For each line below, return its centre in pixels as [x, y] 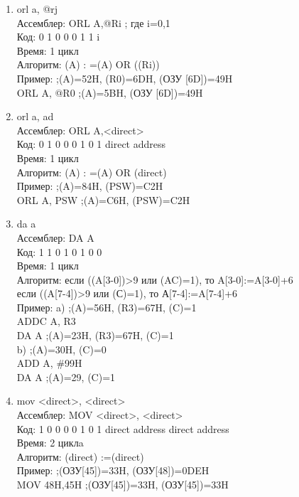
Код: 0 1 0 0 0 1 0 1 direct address [91, 144]
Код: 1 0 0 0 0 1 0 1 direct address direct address [123, 428]
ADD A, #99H [49, 363]
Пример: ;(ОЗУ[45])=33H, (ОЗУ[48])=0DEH [113, 470]
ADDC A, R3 [46, 321]
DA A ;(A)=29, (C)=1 [66, 376]
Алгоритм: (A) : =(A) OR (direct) [92, 172]
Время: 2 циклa [50, 443]
